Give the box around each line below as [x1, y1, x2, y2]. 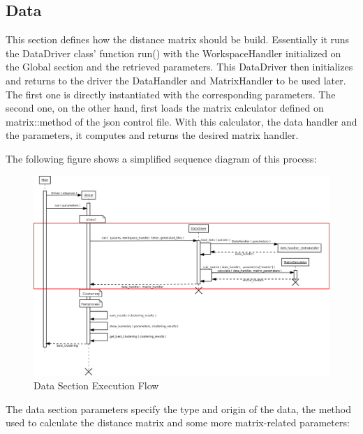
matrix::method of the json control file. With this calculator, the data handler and [6, 114, 357, 128]
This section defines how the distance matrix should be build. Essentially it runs [6, 32, 350, 47]
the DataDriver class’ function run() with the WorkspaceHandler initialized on [6, 45, 341, 60]
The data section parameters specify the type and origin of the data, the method [6, 401, 352, 416]
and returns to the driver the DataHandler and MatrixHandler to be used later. [6, 73, 346, 87]
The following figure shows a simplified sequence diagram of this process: [6, 151, 317, 165]
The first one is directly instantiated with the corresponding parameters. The [6, 87, 336, 101]
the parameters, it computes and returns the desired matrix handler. [6, 128, 299, 142]
